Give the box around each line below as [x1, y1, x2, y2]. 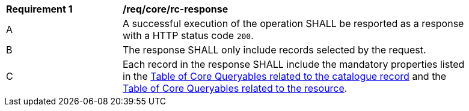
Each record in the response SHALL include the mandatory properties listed [123, 58, 465, 70]
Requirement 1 [6, 3, 73, 15]
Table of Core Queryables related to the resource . [123, 82, 348, 94]
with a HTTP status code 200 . [123, 29, 254, 41]
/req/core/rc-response [123, 3, 228, 15]
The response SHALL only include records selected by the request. [123, 44, 426, 56]
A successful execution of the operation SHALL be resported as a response [123, 17, 464, 29]
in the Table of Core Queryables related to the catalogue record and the [123, 70, 447, 82]
